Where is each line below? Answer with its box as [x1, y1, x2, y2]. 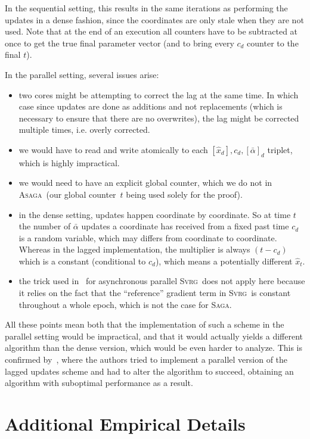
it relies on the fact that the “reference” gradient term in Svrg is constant [18, 287, 291, 299]
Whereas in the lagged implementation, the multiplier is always [18, 243, 250, 256]
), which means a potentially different [155, 254, 293, 267]
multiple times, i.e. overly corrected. [18, 123, 150, 136]
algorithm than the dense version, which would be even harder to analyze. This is [5, 341, 303, 354]
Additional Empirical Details [5, 412, 246, 436]
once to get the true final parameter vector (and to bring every [5, 36, 234, 49]
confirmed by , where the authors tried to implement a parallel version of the [5, 353, 288, 366]
